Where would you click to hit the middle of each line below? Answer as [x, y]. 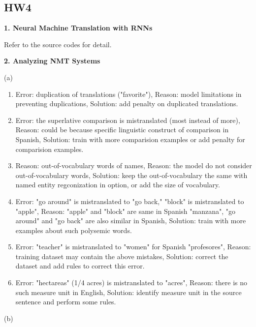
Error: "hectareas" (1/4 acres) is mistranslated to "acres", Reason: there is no [131, 282]
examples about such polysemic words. [74, 230]
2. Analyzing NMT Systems [52, 61]
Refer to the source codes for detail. [58, 44]
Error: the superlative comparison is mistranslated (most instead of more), [128, 120]
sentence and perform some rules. [66, 302]
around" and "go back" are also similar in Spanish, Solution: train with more [131, 221]
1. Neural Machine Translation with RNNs [78, 28]
